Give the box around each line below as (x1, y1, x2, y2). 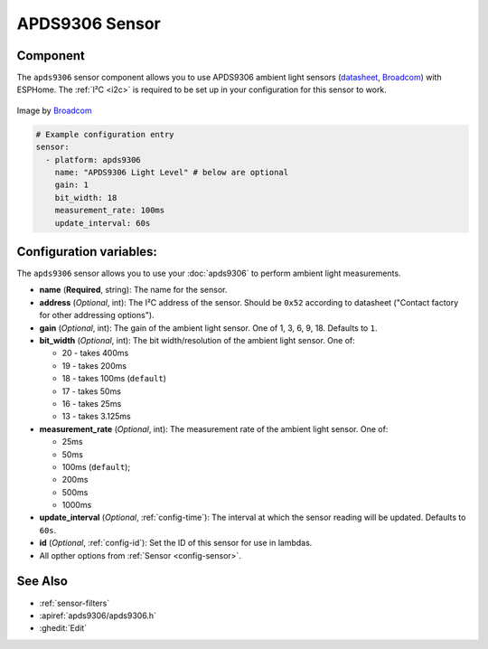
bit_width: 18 (54, 193, 117, 202)
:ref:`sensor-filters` (39, 597, 110, 608)
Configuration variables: (16, 244, 158, 259)
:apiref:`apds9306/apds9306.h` (39, 610, 157, 621)
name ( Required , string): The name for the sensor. (39, 285, 228, 296)
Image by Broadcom (16, 105, 92, 116)
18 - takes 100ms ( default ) (61, 373, 167, 384)
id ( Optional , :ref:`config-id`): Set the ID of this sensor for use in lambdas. (39, 538, 313, 549)
